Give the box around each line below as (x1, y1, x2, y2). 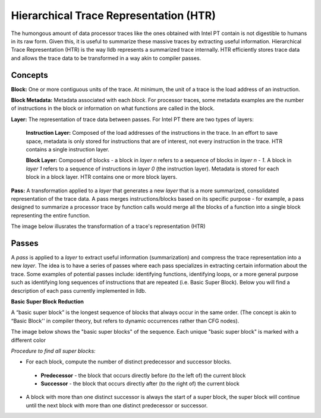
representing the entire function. (11, 211, 90, 219)
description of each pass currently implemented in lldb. (11, 287, 147, 294)
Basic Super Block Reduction (11, 297, 84, 305)
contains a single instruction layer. (26, 145, 110, 153)
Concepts (11, 70, 48, 80)
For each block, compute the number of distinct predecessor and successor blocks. (26, 358, 232, 365)
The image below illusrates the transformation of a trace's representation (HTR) (11, 223, 206, 230)
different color (11, 336, 46, 344)
